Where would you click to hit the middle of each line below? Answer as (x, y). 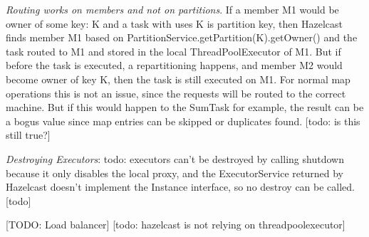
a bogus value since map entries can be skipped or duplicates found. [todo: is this (183, 121)
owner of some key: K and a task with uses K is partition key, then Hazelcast (174, 23)
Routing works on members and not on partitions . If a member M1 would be (172, 9)
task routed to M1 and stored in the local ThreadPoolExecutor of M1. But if (173, 51)
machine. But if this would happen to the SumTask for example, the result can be (185, 107)
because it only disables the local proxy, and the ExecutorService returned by (175, 173)
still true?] (28, 135)
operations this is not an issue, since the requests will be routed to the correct (176, 93)
